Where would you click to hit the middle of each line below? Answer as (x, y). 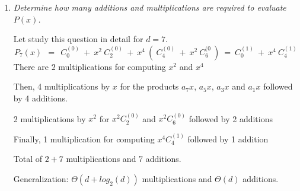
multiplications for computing (112, 66)
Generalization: (41, 178)
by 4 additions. (40, 98)
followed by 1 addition (228, 139)
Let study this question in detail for (78, 39)
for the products (149, 86)
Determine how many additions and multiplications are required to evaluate (150, 7)
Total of (28, 159)
